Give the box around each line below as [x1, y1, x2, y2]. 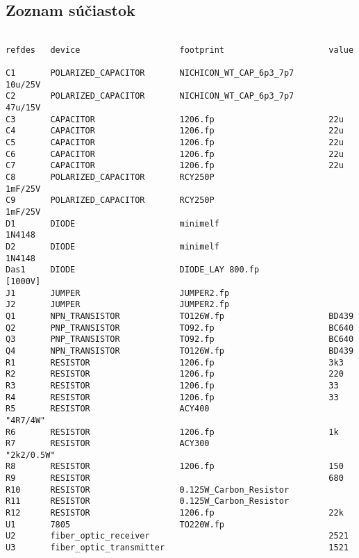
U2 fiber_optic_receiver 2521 [6, 531, 349, 541]
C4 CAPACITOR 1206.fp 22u [6, 126, 344, 136]
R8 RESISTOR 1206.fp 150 [6, 461, 344, 472]
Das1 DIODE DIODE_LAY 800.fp [6, 265, 260, 275]
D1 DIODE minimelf [6, 218, 219, 229]
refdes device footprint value [6, 44, 354, 55]
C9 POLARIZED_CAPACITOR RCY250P [6, 195, 215, 206]
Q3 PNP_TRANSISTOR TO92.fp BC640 [6, 334, 354, 345]
